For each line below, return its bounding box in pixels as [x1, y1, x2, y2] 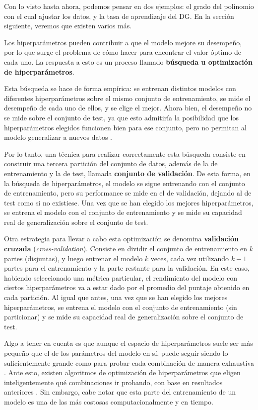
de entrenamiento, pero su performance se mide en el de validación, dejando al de [4, 188, 252, 198]
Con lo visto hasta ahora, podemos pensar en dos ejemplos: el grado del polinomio [4, 1, 254, 11]
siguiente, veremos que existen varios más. [4, 20, 132, 31]
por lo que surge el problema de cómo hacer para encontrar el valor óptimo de [4, 47, 241, 57]
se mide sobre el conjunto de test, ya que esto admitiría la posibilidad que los [4, 112, 239, 122]
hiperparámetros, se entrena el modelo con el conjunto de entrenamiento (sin [4, 302, 237, 312]
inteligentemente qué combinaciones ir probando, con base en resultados [4, 377, 223, 387]
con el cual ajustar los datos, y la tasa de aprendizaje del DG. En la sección [4, 10, 234, 21]
